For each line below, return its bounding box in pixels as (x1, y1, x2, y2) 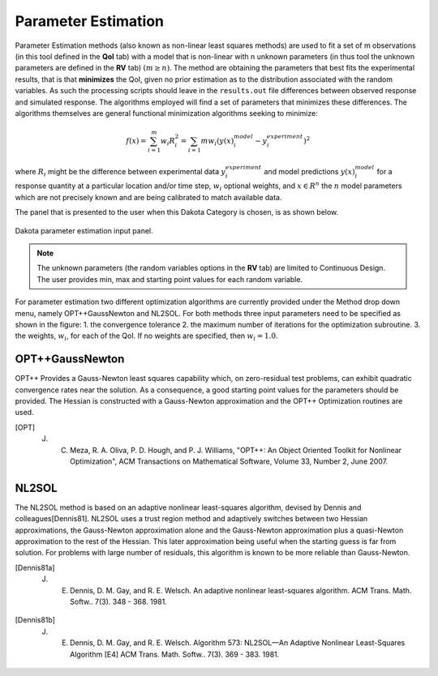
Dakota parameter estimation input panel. (15, 225, 153, 235)
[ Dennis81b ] (15, 615, 56, 625)
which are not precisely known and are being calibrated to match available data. (15, 192, 282, 202)
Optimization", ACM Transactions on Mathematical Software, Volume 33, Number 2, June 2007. (70, 456, 389, 466)
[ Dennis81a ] (15, 563, 56, 572)
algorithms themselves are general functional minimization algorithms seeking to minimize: (15, 108, 318, 118)
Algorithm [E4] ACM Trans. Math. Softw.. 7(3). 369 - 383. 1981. (70, 649, 280, 659)
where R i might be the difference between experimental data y (15, 166, 226, 178)
